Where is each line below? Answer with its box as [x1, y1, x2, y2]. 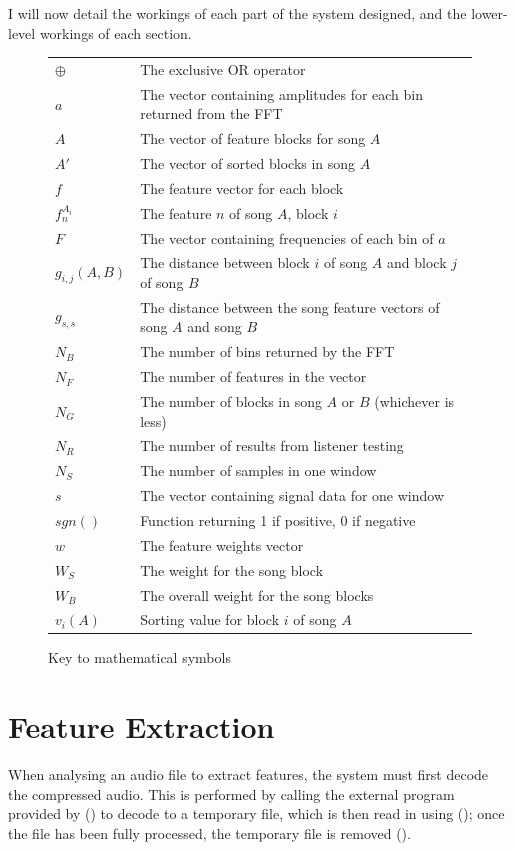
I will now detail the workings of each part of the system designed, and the [8, 3, 467, 23]
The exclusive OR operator [140, 58, 306, 79]
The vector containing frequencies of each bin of [140, 227, 434, 248]
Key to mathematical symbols [48, 647, 231, 668]
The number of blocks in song [140, 391, 322, 411]
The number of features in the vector [140, 366, 367, 387]
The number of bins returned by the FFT [140, 341, 395, 362]
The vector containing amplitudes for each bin [140, 83, 424, 104]
